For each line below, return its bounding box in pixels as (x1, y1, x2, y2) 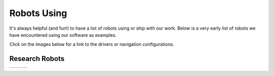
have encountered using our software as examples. (9, 32, 117, 38)
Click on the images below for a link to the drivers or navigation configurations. (9, 41, 175, 47)
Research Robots (9, 54, 64, 63)
